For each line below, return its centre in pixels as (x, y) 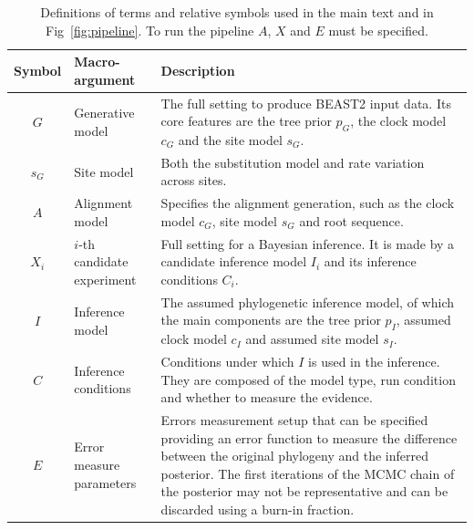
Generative (104, 113)
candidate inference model (234, 261)
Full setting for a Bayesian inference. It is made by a (308, 243)
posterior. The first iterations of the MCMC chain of (308, 473)
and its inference (370, 261)
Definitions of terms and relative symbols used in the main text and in (237, 12)
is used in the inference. (374, 361)
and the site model (230, 140)
